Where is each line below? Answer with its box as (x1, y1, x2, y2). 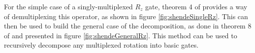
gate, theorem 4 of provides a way (145, 1, 248, 11)
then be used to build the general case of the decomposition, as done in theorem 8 (4, 21, 252, 31)
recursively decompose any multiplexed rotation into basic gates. (4, 40, 199, 50)
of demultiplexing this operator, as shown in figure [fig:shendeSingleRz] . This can (4, 11, 248, 21)
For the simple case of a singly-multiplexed (4, 1, 133, 11)
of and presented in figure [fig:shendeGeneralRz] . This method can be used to (4, 30, 237, 40)
